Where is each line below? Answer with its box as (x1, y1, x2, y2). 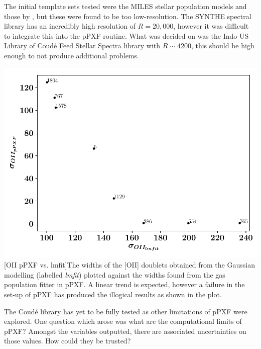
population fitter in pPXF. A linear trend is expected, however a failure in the (4, 279, 245, 290)
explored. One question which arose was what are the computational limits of (4, 316, 242, 326)
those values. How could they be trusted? (4, 335, 131, 346)
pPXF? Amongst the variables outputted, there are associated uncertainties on (4, 325, 246, 336)
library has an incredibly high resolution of (4, 21, 136, 31)
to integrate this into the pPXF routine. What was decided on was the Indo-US (4, 30, 249, 41)
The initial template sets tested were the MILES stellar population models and (4, 1, 247, 11)
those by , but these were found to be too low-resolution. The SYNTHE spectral (4, 11, 251, 21)
